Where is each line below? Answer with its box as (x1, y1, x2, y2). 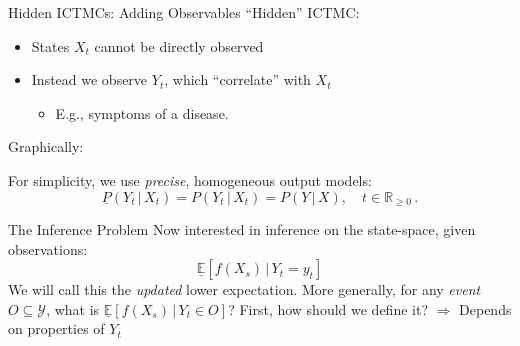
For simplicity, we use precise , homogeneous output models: (8, 169, 372, 190)
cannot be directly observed (94, 35, 264, 56)
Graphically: (8, 136, 84, 157)
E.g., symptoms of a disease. (55, 102, 229, 123)
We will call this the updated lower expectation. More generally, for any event (8, 279, 481, 300)
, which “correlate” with (164, 69, 311, 90)
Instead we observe (31, 69, 148, 90)
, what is (46, 298, 100, 319)
